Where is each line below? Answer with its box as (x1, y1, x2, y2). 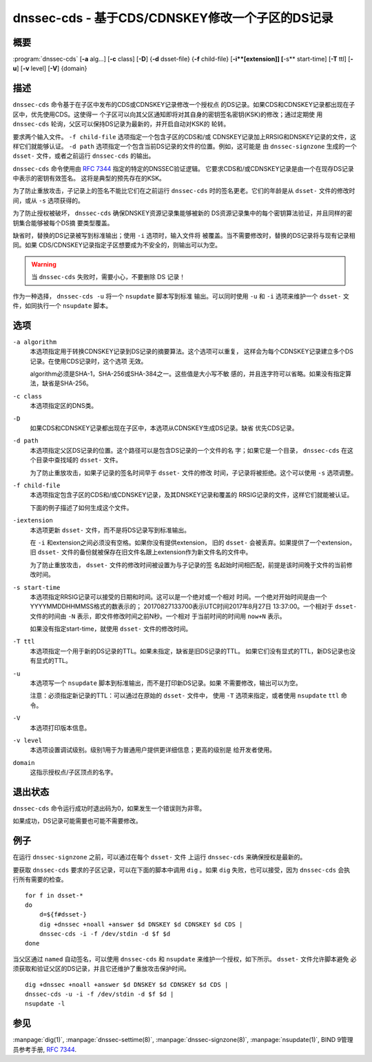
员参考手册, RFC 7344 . (12, 1045, 77, 1054)
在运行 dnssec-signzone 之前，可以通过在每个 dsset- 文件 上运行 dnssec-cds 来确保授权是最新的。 (12, 853, 307, 861)
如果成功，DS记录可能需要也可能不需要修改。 (12, 817, 143, 825)
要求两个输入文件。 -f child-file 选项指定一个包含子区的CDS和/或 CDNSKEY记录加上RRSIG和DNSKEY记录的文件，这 (12, 132, 357, 141)
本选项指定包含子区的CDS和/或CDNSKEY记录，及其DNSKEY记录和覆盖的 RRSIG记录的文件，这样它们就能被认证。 (30, 491, 353, 499)
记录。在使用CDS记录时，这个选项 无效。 (30, 357, 147, 365)
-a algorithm (12, 338, 57, 346)
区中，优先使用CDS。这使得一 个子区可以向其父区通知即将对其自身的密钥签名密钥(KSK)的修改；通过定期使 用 (12, 110, 323, 119)
